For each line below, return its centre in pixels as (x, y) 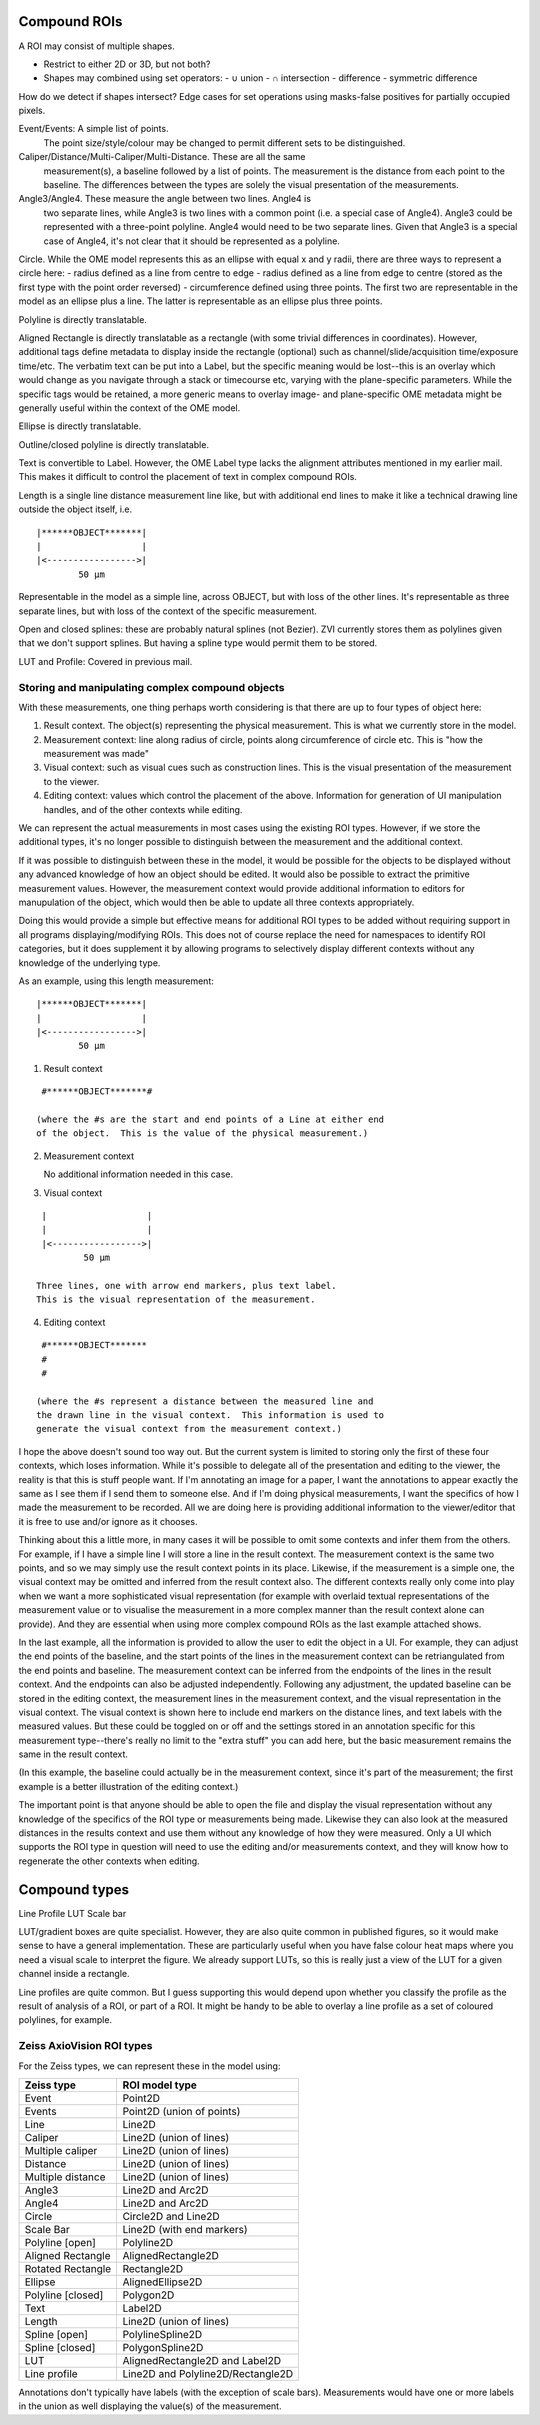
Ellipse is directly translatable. (80, 426)
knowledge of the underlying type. (89, 962)
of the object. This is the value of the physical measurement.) (202, 1133)
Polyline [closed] (64, 2295)
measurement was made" (96, 754)
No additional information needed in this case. (138, 1174)
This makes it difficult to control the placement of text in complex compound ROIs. (187, 477)
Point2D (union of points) (181, 2111)
